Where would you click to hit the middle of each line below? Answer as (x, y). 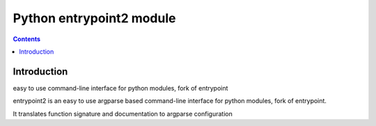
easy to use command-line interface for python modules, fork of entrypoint (120, 88)
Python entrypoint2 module (94, 18)
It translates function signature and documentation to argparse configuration (123, 113)
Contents (27, 39)
